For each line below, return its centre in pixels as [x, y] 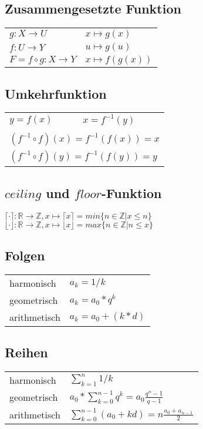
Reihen [26, 352]
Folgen [25, 255]
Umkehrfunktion [56, 93]
